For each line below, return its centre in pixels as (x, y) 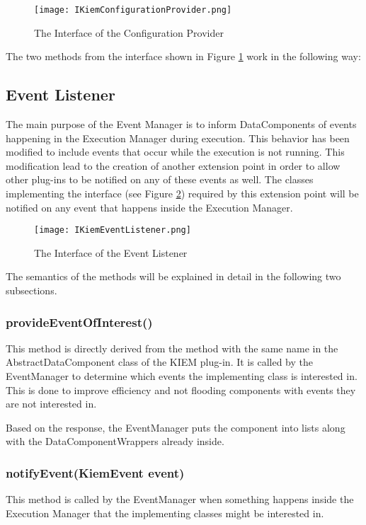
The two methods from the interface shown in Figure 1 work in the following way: (183, 56)
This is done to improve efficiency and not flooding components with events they (181, 390)
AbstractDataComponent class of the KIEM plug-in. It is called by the (159, 362)
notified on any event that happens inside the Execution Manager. (149, 207)
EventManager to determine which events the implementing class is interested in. (182, 376)
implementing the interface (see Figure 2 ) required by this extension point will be (182, 194)
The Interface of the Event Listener (111, 252)
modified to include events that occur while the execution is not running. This (175, 152)
